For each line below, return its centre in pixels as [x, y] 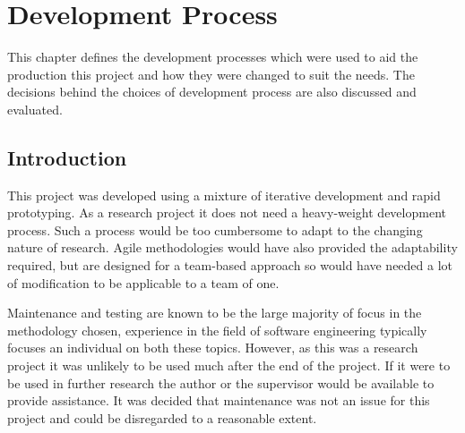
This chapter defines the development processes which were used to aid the [213, 57]
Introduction [67, 157]
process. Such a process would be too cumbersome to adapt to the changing [215, 229]
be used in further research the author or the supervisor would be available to [221, 382]
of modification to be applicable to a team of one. [143, 282]
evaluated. [35, 109]
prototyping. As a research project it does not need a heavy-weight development [227, 212]
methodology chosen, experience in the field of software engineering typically [217, 330]
